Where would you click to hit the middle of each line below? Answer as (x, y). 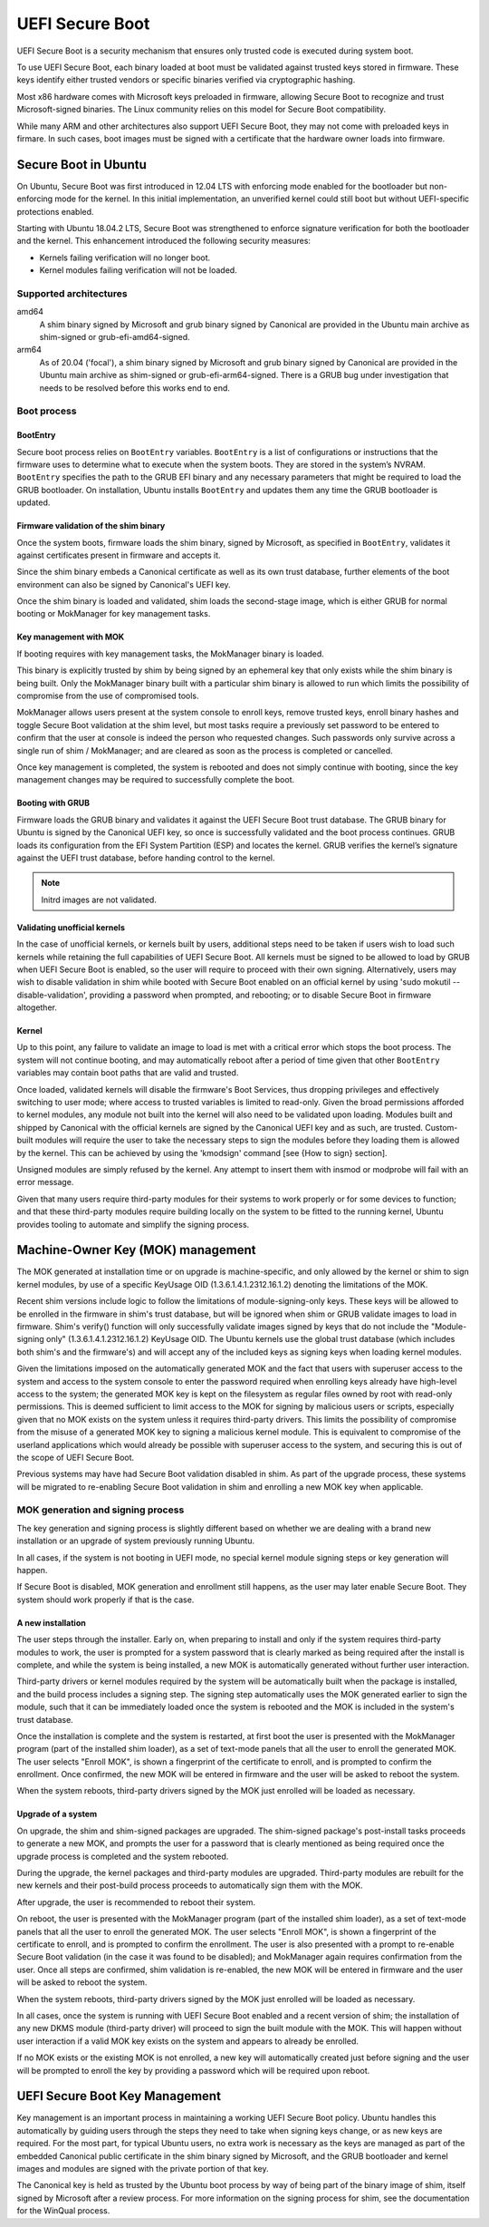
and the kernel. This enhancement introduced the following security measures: (164, 241)
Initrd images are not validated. (99, 900)
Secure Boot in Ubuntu (81, 165)
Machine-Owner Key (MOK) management (136, 1250)
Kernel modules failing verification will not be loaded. (138, 270)
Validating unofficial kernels (71, 927)
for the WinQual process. (63, 2211)
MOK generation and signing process (101, 1510)
